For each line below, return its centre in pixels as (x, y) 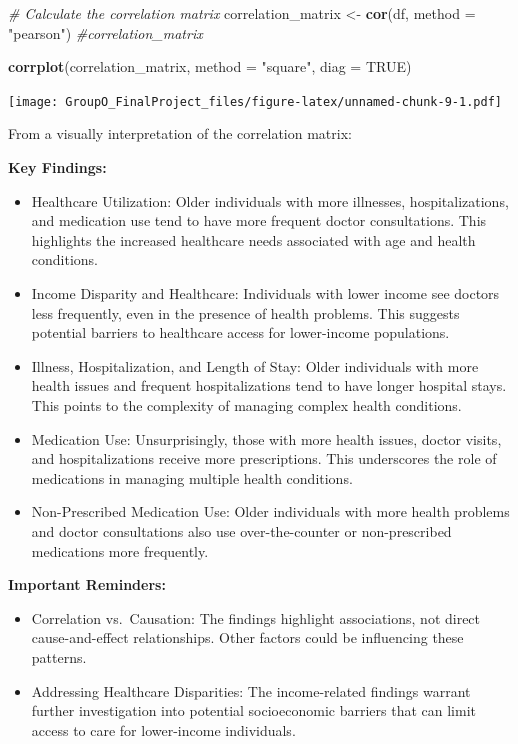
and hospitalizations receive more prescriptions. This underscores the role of (264, 458)
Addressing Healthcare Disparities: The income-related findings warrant (251, 690)
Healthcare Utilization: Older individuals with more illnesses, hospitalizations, (270, 200)
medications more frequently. (120, 550)
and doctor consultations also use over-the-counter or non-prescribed (241, 530)
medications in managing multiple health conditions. (192, 477)
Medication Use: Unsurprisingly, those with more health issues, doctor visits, (266, 438)
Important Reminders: (87, 584)
